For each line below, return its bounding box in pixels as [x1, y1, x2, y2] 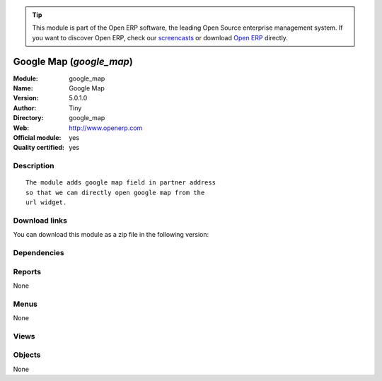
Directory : [13, 114, 44, 122]
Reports [13, 266, 42, 276]
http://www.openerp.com [69, 124, 143, 132]
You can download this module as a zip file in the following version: [13, 230, 209, 239]
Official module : [13, 134, 62, 142]
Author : [13, 103, 37, 112]
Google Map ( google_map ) [13, 55, 134, 67]
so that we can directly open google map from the [25, 188, 205, 197]
